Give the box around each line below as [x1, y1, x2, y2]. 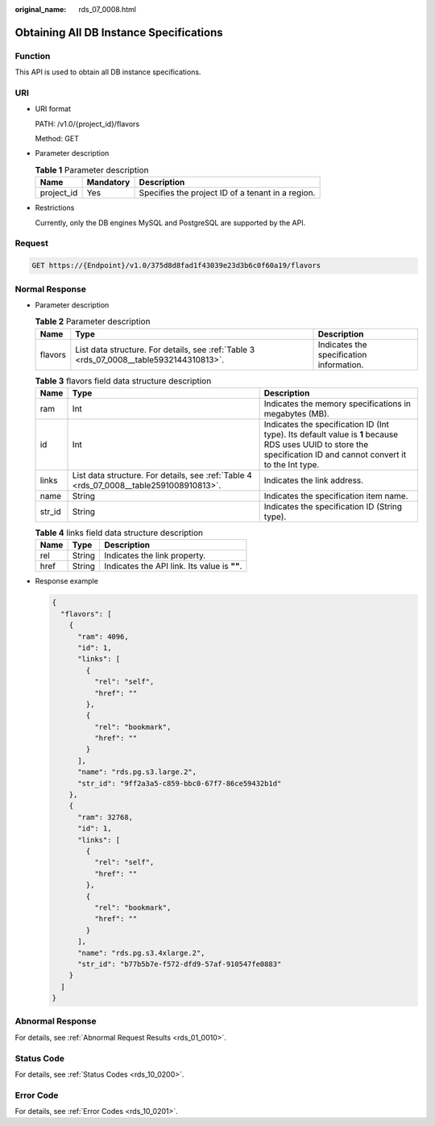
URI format [35, 104, 72, 114]
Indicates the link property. [104, 550, 206, 561]
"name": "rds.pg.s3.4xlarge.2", [77, 948, 205, 957]
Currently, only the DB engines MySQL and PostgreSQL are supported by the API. [35, 218, 306, 228]
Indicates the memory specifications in [263, 398, 411, 409]
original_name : [14, 5, 67, 14]
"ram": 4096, [77, 632, 129, 641]
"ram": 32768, [77, 812, 133, 822]
